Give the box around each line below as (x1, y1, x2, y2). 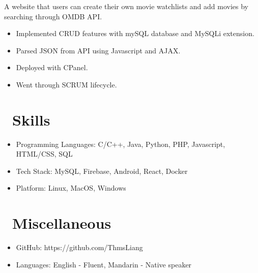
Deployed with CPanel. (16, 62, 88, 73)
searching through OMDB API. (4, 11, 102, 21)
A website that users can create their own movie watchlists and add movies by (4, 1, 249, 11)
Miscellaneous (12, 213, 111, 233)
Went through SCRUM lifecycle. (16, 79, 117, 89)
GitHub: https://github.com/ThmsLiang (16, 242, 143, 253)
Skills (12, 109, 50, 130)
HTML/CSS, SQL (16, 148, 73, 159)
